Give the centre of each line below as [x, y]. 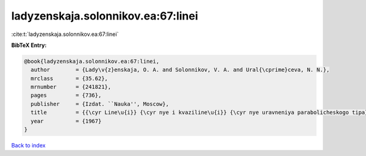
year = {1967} [66, 121]
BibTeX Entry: [29, 45]
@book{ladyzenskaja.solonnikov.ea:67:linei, [92, 61]
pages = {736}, [66, 95]
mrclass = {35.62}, [69, 78]
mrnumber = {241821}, [71, 87]
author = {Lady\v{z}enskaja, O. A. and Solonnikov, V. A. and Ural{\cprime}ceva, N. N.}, [180, 70]
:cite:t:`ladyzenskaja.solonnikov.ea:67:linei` [65, 34]
